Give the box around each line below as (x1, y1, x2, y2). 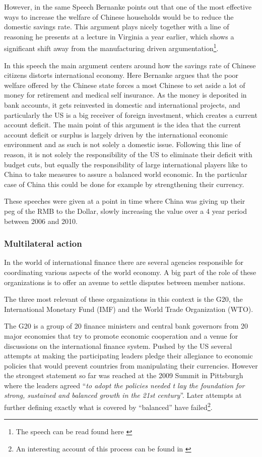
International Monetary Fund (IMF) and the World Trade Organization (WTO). (4, 303, 253, 314)
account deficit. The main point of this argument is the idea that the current (4, 119, 241, 130)
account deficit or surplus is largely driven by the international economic (4, 129, 228, 140)
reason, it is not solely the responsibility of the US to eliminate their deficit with (4, 149, 252, 159)
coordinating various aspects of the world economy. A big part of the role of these (4, 266, 256, 277)
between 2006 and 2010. (4, 215, 78, 226)
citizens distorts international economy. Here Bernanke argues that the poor (4, 70, 239, 80)
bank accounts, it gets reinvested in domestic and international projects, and (4, 100, 240, 110)
